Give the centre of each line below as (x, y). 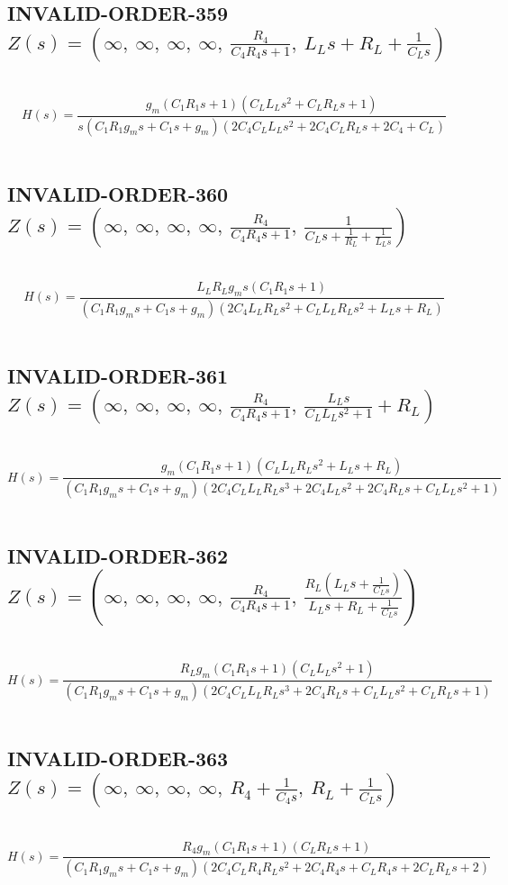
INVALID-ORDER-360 (118, 193)
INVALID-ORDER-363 (118, 759)
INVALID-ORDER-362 (118, 555)
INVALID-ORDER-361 (118, 375)
